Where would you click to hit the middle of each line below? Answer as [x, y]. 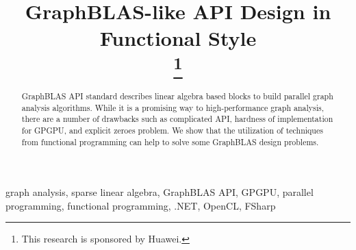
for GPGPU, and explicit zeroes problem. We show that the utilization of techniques [172, 130]
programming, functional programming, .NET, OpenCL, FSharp [141, 205]
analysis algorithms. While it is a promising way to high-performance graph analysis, [173, 107]
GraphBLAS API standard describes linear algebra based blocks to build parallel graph [177, 96]
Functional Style [178, 38]
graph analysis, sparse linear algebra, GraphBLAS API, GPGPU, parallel [160, 192]
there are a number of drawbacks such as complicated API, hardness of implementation [177, 119]
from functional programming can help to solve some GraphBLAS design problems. [170, 141]
